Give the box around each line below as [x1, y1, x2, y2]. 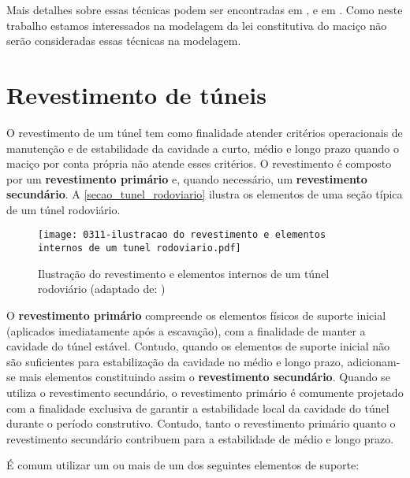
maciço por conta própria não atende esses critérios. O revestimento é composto [6, 155, 392, 172]
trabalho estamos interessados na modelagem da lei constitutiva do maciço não [6, 17, 387, 33]
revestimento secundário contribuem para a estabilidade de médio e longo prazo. [6, 430, 394, 447]
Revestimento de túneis [6, 78, 266, 110]
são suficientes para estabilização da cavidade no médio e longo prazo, [6, 353, 344, 369]
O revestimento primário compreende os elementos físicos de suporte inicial [6, 306, 386, 323]
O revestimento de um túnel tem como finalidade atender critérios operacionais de [6, 124, 403, 140]
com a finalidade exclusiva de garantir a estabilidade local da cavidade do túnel [6, 399, 389, 416]
